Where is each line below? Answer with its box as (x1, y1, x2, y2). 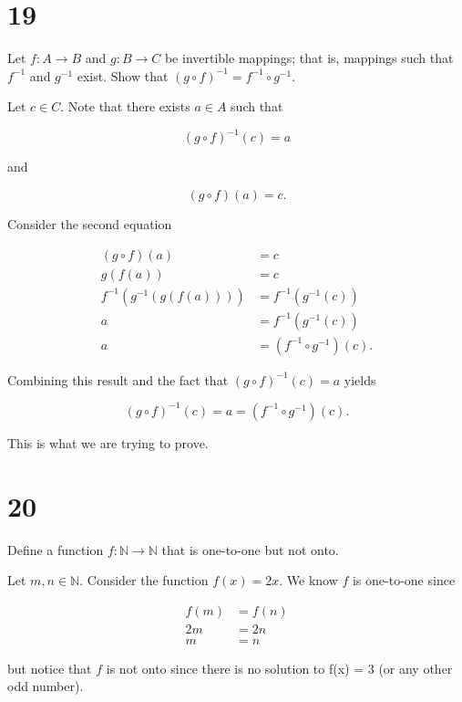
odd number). (7, 676, 84, 696)
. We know (279, 571, 338, 590)
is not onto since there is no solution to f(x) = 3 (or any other (106, 658, 453, 677)
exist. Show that (77, 66, 169, 85)
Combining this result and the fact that (7, 370, 229, 389)
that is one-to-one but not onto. (161, 540, 339, 559)
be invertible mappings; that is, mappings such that (164, 48, 454, 68)
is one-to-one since (352, 571, 456, 590)
